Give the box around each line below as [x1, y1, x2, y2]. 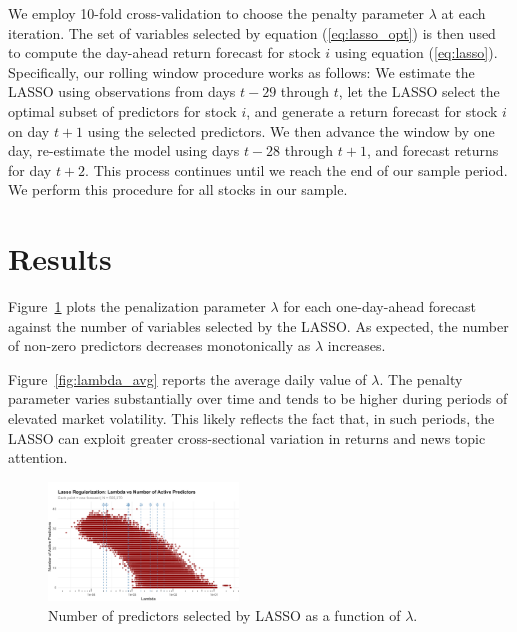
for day [8, 159, 52, 180]
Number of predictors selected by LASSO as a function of [48, 604, 401, 625]
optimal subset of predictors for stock [8, 100, 237, 121]
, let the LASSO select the [338, 81, 500, 102]
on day [8, 120, 50, 141]
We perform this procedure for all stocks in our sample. [8, 179, 348, 200]
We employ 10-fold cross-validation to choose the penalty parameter [8, 3, 425, 23]
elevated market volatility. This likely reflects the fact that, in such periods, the [8, 408, 495, 429]
